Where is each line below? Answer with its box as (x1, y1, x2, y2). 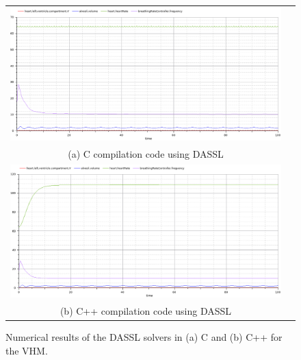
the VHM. (5, 344, 48, 357)
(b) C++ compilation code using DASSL (60, 304, 232, 318)
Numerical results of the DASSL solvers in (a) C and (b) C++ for (5, 330, 283, 344)
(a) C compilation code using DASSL (68, 147, 224, 161)
